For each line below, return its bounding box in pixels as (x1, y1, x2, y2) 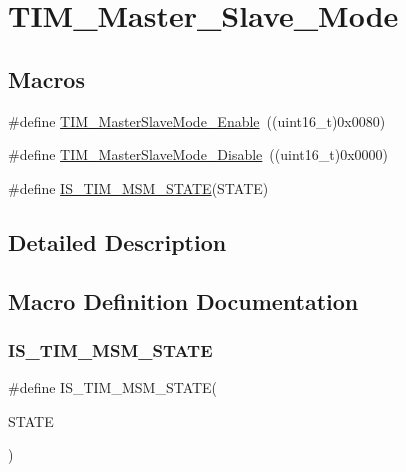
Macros (8, 63, 85, 94)
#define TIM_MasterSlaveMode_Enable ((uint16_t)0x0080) (8, 110, 386, 131)
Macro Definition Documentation (8, 285, 359, 316)
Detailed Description (8, 226, 227, 257)
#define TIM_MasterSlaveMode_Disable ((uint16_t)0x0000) (8, 144, 388, 165)
